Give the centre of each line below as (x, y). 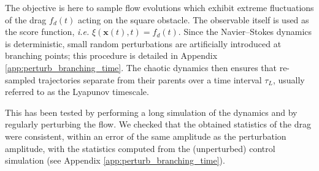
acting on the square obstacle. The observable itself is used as (193, 19)
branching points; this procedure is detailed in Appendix (111, 55)
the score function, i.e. (47, 32)
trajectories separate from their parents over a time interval (150, 79)
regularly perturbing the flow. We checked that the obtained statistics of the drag (158, 124)
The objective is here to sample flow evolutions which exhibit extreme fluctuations (159, 7)
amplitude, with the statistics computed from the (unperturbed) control (140, 148)
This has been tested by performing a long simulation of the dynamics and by (151, 112)
